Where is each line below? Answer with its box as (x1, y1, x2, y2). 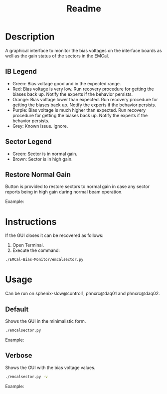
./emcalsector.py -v (5, 374, 48, 379)
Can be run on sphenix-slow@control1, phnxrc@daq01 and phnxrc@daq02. (5, 290, 160, 297)
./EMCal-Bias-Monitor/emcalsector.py (5, 257, 84, 262)
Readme (66, 3, 101, 14)
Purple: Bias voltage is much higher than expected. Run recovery (12, 107, 146, 113)
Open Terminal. (12, 242, 44, 248)
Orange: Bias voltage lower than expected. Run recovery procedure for (12, 96, 159, 102)
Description (5, 31, 55, 42)
